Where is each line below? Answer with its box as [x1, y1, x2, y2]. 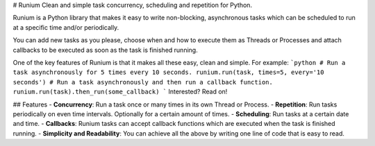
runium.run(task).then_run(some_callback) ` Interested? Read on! [12, 87, 228, 96]
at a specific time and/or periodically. [12, 23, 119, 31]
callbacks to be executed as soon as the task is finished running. [12, 46, 198, 54]
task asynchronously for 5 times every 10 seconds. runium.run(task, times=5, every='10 [12, 69, 324, 76]
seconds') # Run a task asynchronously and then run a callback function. [12, 78, 274, 86]
